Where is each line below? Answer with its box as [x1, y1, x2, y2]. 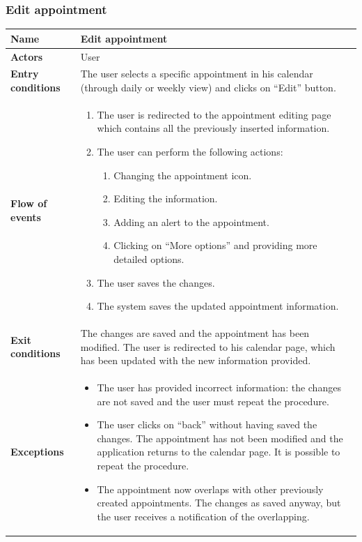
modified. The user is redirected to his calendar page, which [80, 339, 336, 354]
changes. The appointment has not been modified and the [97, 430, 343, 445]
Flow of [10, 196, 47, 211]
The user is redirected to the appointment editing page [97, 107, 331, 121]
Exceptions [10, 444, 64, 459]
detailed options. [113, 252, 184, 266]
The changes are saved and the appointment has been [80, 326, 310, 340]
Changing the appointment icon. [113, 167, 252, 182]
